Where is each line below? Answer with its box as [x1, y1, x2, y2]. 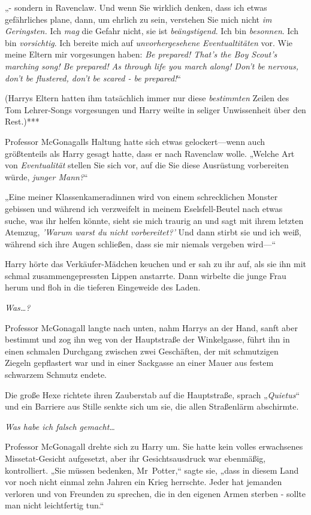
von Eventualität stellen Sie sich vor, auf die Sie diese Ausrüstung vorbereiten [5, 159, 289, 171]
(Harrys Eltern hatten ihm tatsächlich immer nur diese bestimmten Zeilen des [5, 92, 289, 104]
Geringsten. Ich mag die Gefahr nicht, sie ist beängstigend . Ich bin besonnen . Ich [5, 25, 298, 37]
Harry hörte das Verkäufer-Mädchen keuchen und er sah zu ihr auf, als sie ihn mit [5, 257, 307, 270]
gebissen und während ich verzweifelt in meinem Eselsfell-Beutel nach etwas [5, 202, 283, 214]
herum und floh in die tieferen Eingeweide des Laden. [5, 281, 201, 293]
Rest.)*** [5, 115, 40, 128]
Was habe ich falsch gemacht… [5, 420, 115, 432]
